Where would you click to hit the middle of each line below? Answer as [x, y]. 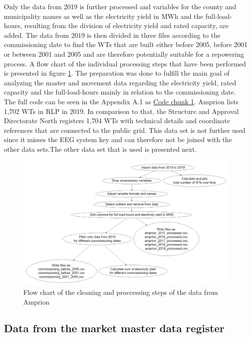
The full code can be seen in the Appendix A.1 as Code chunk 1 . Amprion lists [121, 101]
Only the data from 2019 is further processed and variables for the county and [120, 6]
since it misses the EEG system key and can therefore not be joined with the [118, 139]
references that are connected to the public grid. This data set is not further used [125, 130]
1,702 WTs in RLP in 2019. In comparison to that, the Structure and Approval [121, 111]
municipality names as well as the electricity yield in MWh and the [104, 16]
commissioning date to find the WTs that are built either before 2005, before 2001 [126, 44]
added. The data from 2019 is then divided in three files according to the [112, 35]
